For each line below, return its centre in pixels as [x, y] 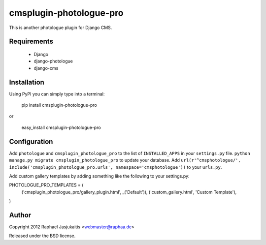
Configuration [31, 141]
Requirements [31, 42]
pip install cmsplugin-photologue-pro [59, 105]
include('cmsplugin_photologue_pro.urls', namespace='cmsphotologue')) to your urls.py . [116, 167]
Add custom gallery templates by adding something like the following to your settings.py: [99, 176]
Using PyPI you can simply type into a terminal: [57, 94]
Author [20, 215]
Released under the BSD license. [42, 236]
